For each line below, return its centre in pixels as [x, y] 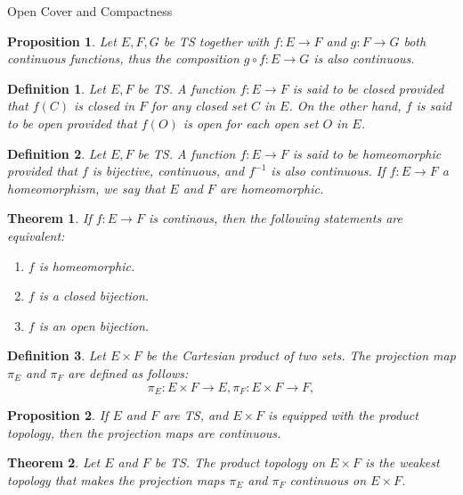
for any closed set [199, 106]
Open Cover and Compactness [90, 11]
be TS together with [216, 41]
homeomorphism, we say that [86, 188]
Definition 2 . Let [57, 153]
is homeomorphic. [87, 265]
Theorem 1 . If [49, 218]
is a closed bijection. [94, 296]
